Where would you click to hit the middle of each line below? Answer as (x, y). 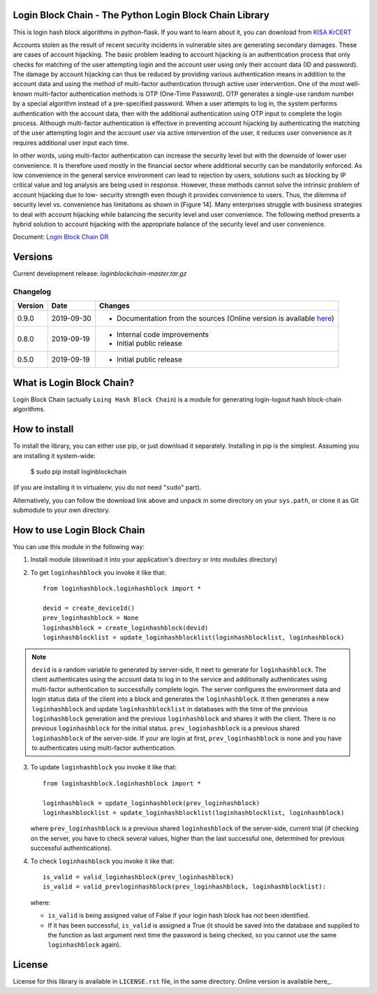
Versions (33, 257)
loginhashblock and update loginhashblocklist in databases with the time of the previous (170, 709)
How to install (43, 429)
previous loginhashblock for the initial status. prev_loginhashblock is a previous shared (166, 728)
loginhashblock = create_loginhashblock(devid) (126, 627)
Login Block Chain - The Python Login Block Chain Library (141, 15)
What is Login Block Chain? (74, 382)
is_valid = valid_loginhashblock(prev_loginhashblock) (139, 877)
